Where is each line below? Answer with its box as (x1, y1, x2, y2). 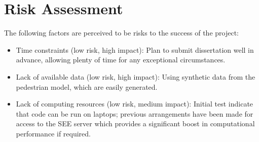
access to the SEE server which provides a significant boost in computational (16, 118, 255, 129)
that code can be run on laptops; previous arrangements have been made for (16, 108, 253, 119)
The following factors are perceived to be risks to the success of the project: (4, 27, 239, 38)
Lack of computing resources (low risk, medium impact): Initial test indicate (16, 98, 253, 109)
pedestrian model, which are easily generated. (16, 81, 158, 92)
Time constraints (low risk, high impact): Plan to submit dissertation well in (16, 44, 254, 55)
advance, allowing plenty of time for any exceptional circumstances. (16, 54, 226, 65)
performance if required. (16, 128, 91, 138)
